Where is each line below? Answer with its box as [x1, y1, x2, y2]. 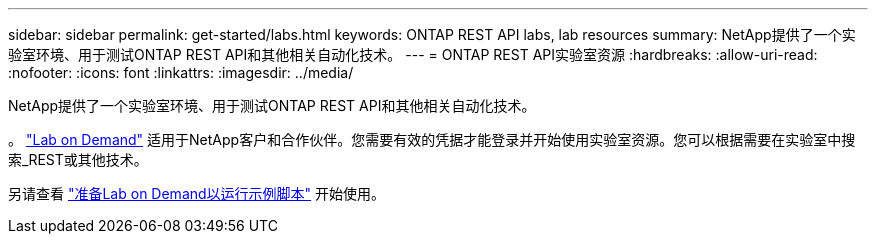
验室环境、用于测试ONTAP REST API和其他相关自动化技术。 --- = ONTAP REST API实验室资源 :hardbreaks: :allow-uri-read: [8, 46, 818, 63]
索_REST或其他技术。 [8, 151, 148, 168]
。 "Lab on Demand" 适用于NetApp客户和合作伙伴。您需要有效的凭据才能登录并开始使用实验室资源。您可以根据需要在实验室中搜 [8, 131, 856, 148]
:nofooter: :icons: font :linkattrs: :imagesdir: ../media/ [8, 64, 354, 81]
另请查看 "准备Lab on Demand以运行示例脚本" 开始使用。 [8, 185, 386, 202]
